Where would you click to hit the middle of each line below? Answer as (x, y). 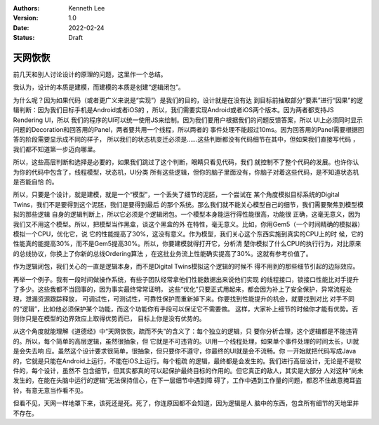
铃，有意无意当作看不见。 (50, 390)
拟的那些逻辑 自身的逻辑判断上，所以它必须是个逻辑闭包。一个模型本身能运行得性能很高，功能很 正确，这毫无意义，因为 (187, 215)
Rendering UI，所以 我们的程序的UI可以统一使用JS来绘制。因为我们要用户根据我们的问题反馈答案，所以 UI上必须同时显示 (188, 120)
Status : (24, 38)
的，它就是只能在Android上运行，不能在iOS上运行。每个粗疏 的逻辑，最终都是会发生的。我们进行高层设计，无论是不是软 (187, 360)
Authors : (26, 8)
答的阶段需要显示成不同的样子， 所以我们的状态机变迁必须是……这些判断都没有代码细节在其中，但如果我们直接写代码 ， (186, 140)
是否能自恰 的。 (35, 182)
